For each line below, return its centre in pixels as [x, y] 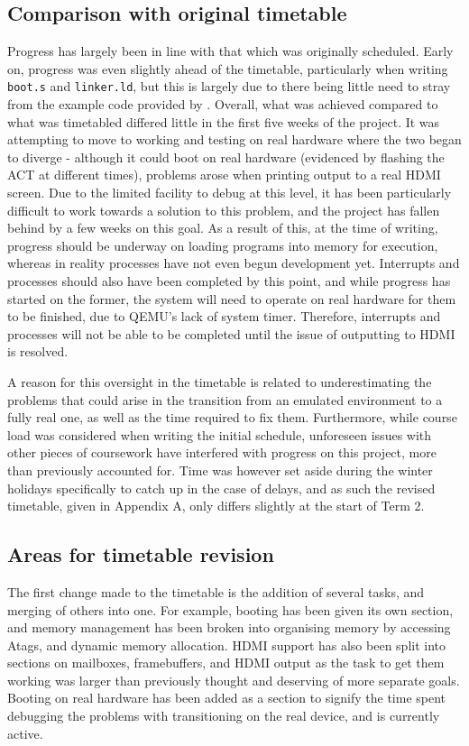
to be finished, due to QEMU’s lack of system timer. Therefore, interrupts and [224, 316]
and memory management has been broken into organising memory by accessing [229, 627]
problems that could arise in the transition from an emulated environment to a [225, 399]
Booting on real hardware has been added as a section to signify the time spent [227, 698]
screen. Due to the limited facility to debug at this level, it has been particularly [230, 193]
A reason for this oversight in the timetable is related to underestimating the [220, 381]
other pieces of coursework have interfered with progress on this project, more [222, 452]
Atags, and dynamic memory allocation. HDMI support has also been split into [227, 645]
